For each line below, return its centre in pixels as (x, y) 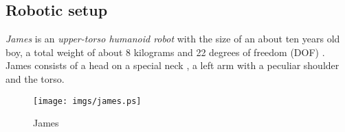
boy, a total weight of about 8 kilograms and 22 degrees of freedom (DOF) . (165, 52)
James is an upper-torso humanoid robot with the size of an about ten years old (173, 39)
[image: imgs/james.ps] (87, 101)
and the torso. (35, 78)
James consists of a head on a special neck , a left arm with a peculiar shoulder (172, 65)
